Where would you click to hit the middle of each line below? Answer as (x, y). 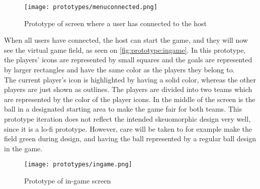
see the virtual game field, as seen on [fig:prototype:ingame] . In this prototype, (125, 50)
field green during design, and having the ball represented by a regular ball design (130, 138)
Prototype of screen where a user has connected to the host (116, 23)
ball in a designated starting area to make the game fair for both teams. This (123, 109)
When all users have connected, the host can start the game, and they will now (126, 40)
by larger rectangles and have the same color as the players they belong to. (119, 70)
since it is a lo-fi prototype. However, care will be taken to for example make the (128, 128)
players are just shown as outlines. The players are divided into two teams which (128, 89)
